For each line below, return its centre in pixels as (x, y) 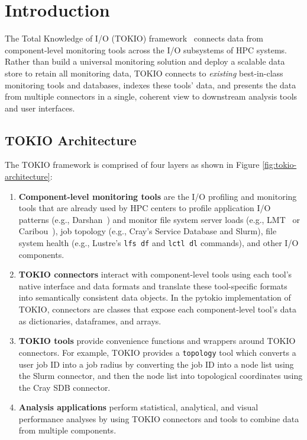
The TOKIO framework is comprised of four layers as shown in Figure (132, 165)
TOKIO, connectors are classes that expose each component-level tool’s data (157, 309)
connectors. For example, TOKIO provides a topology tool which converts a (157, 352)
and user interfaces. (40, 108)
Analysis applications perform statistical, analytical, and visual (138, 407)
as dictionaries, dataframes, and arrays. (90, 321)
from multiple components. (67, 430)
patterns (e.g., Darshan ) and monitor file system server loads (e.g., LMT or (159, 219)
